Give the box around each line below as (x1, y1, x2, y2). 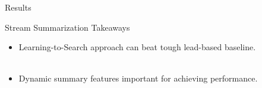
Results (5, 1, 31, 13)
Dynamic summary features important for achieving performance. (18, 72, 258, 84)
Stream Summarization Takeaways (5, 21, 130, 33)
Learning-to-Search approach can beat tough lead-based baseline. (18, 41, 256, 53)
